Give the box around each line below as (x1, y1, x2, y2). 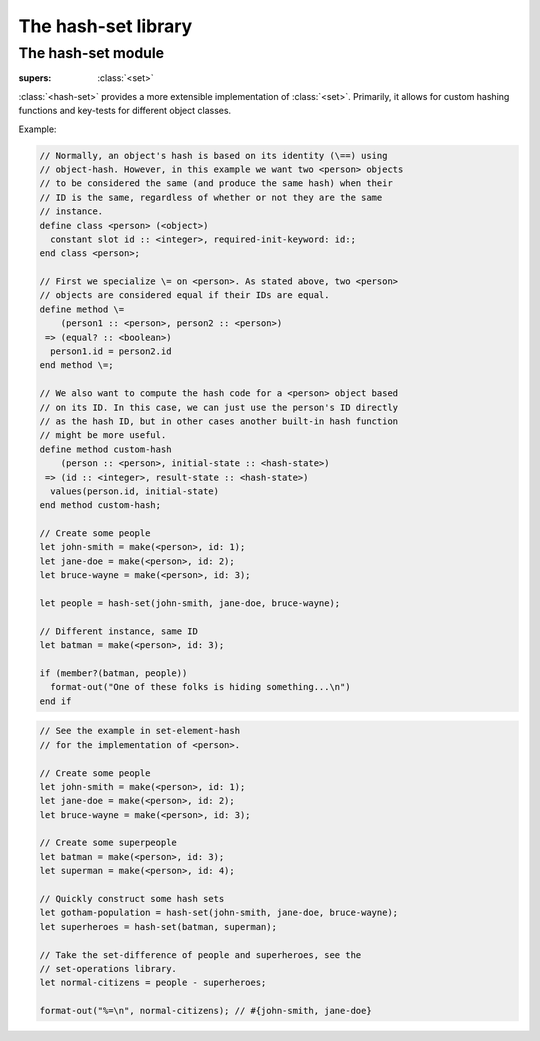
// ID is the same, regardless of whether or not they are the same (39, 191, 383, 203)
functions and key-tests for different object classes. (18, 105, 232, 117)
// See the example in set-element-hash (39, 725, 240, 737)
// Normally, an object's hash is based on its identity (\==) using (39, 150, 388, 161)
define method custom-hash (39, 443, 172, 455)
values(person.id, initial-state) (50, 485, 220, 497)
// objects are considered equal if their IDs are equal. (39, 290, 330, 301)
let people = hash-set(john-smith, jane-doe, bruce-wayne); (39, 598, 341, 609)
